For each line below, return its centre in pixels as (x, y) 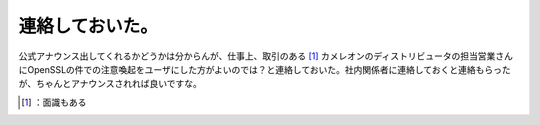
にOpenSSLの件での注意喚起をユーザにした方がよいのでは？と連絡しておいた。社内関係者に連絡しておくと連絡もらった (264, 69)
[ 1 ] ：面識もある (54, 102)
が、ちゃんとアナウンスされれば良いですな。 (110, 84)
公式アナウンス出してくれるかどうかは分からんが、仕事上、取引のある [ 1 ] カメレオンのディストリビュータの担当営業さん (266, 56)
